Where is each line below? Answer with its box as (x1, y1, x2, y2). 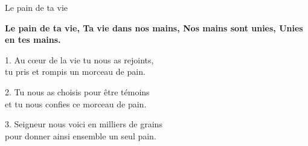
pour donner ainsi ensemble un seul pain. (5, 129, 156, 142)
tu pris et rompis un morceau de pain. (5, 65, 146, 78)
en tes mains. (5, 33, 61, 46)
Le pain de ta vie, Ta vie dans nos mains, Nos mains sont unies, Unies (5, 21, 303, 34)
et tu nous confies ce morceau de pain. (5, 97, 147, 110)
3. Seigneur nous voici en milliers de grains (5, 118, 162, 130)
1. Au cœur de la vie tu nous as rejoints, (5, 53, 154, 66)
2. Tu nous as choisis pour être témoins (5, 85, 150, 98)
